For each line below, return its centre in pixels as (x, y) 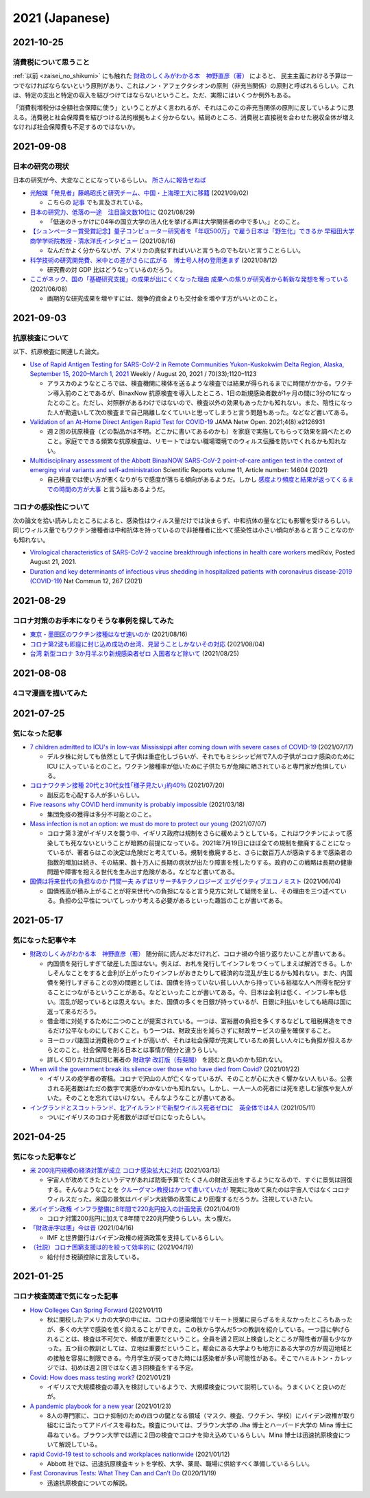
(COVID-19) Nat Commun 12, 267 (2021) (86, 581)
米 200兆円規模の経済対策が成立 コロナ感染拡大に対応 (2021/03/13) (125, 1171)
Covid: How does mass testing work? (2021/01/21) (100, 1377)
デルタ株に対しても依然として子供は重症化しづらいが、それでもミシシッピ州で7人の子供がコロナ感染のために (201, 757)
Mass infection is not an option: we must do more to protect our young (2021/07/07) (148, 824)
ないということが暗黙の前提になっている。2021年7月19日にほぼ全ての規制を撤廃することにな (214, 843)
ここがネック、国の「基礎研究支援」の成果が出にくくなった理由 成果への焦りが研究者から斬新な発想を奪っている (189, 279)
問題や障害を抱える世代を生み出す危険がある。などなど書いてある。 (143, 871)
